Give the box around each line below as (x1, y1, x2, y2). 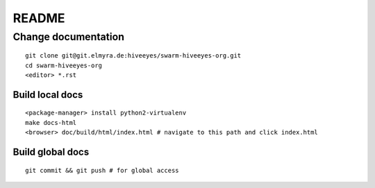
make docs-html (25, 119, 77, 126)
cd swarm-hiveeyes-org (25, 61, 103, 69)
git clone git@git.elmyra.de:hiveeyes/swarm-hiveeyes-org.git (25, 52, 242, 60)
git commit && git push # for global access (25, 166, 180, 174)
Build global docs (12, 146, 90, 157)
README (12, 10, 65, 26)
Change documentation (12, 31, 125, 43)
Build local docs (12, 89, 83, 101)
